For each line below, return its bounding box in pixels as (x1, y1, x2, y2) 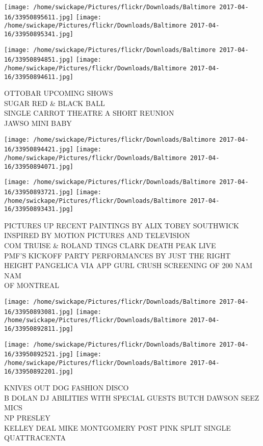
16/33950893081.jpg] (4, 308, 74, 316)
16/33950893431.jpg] (4, 205, 74, 213)
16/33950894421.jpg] (4, 146, 74, 153)
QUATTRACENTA (4, 432, 66, 443)
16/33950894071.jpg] (4, 163, 74, 170)
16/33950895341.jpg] (4, 30, 74, 38)
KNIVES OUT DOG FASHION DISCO (4, 382, 129, 393)
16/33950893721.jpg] (4, 188, 74, 196)
